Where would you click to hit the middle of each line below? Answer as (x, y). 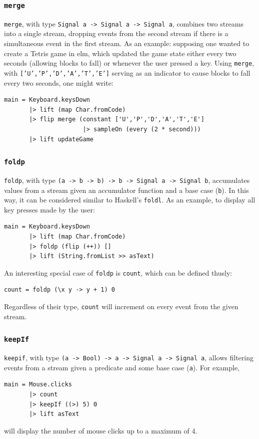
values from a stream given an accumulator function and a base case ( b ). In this (126, 190)
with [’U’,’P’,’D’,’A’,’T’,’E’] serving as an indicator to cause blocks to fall (127, 72)
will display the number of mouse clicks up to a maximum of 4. (101, 430)
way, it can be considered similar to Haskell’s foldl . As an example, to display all (130, 200)
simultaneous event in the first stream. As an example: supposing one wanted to (127, 43)
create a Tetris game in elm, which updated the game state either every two (120, 53)
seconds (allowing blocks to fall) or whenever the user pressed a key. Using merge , (129, 63)
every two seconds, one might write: (59, 82)
